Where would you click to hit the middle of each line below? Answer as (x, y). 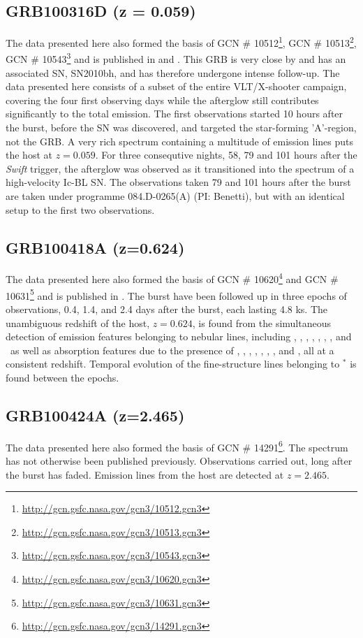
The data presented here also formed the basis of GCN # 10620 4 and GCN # (172, 278)
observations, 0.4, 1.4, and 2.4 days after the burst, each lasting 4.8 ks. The (167, 309)
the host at (29, 155)
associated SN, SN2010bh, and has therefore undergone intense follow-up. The (173, 72)
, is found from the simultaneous (261, 322)
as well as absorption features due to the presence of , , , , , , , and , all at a (172, 350)
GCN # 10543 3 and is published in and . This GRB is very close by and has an (176, 58)
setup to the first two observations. (80, 209)
